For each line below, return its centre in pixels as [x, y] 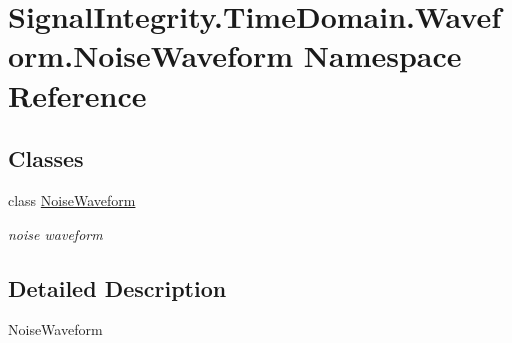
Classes [46, 158]
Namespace [382, 55]
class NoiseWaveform [72, 199]
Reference [77, 94]
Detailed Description [117, 287]
